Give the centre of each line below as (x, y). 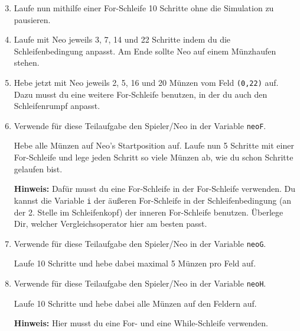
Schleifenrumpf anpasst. (57, 106)
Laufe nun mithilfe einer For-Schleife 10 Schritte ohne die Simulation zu (144, 8)
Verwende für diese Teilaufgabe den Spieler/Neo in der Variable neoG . (140, 243)
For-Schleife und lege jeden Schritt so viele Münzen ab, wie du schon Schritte (154, 157)
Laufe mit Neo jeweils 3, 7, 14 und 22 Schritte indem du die (122, 39)
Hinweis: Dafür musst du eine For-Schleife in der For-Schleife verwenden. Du (155, 189)
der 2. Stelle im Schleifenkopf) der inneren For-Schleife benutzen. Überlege (149, 212)
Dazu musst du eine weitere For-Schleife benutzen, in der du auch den (141, 94)
